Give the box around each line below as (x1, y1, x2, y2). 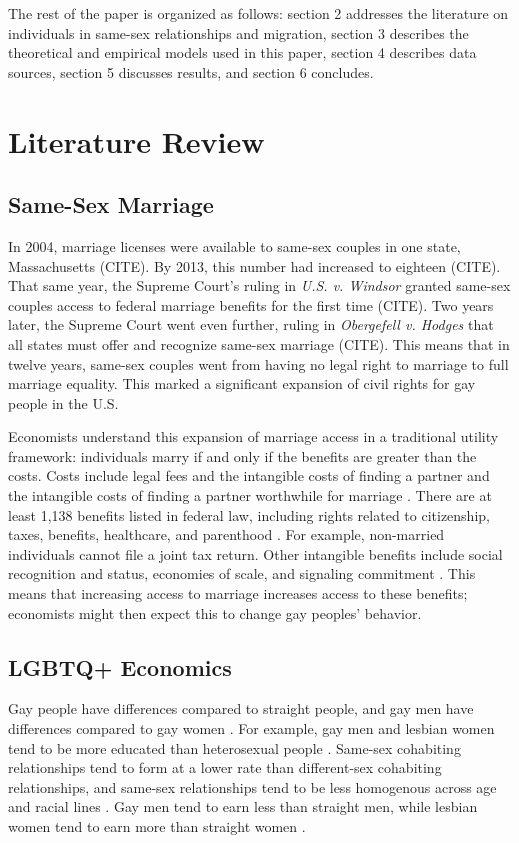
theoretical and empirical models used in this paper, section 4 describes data (8, 42, 477, 63)
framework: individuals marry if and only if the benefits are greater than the (8, 445, 477, 466)
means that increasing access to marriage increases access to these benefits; (8, 583, 468, 604)
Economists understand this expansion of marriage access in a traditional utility (8, 426, 499, 447)
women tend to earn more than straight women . (8, 816, 306, 836)
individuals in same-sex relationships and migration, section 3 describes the (8, 22, 469, 43)
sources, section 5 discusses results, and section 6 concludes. (8, 61, 374, 82)
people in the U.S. (8, 392, 119, 413)
